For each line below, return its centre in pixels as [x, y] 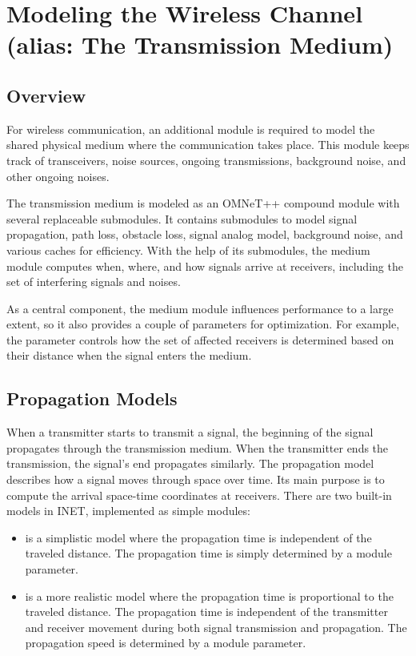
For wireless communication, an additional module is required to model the [191, 129]
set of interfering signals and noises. [94, 282]
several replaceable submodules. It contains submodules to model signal [182, 218]
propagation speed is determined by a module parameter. [166, 643]
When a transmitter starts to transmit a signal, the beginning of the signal [190, 432]
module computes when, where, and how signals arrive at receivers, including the [205, 266]
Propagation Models [92, 398]
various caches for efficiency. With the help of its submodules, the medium [188, 250]
